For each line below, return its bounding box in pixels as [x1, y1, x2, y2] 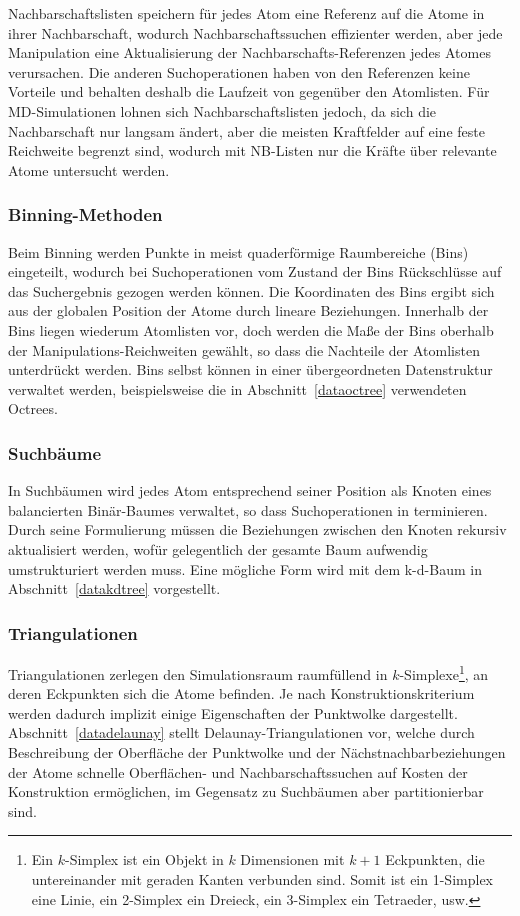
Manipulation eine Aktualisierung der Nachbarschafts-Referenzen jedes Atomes [8, 42, 491, 63]
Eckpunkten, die [385, 849, 485, 870]
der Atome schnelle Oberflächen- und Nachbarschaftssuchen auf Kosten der [8, 761, 468, 782]
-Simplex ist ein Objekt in [64, 849, 224, 870]
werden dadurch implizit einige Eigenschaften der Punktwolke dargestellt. [8, 702, 458, 723]
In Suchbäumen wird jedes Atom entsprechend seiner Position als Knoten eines [8, 480, 492, 501]
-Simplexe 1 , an [399, 660, 489, 684]
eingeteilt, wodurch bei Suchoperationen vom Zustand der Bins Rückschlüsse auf [8, 261, 502, 282]
